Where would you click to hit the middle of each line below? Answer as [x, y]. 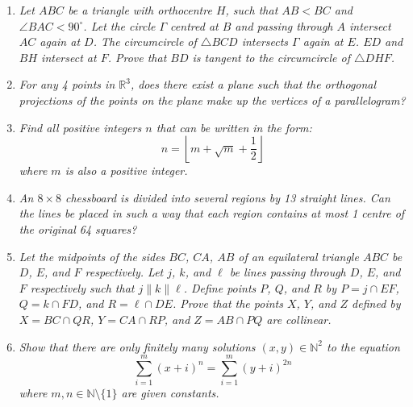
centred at [194, 25]
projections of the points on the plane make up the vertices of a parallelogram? [212, 100]
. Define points [220, 287]
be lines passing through [288, 272]
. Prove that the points [227, 303]
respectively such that [82, 287]
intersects [265, 42]
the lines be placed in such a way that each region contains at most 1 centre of [212, 213]
